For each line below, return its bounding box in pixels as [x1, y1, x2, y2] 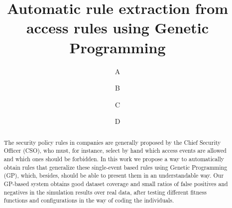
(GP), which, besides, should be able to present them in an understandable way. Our [3, 171, 224, 180]
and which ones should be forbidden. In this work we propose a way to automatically [3, 154, 225, 163]
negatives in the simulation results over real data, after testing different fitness [3, 188, 207, 196]
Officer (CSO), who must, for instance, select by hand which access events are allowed [3, 146, 227, 155]
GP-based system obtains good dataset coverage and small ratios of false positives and [3, 179, 228, 188]
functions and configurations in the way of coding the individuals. [3, 196, 174, 205]
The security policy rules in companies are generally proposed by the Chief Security [3, 138, 221, 146]
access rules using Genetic [26, 17, 209, 38]
